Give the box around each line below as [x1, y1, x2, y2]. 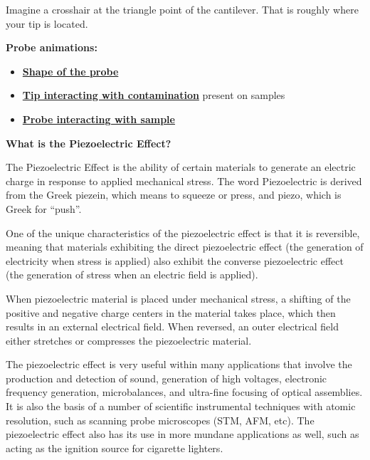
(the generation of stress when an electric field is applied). [6, 267, 258, 282]
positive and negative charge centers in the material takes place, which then [6, 305, 336, 320]
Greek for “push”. [6, 201, 82, 216]
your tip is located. [6, 16, 88, 31]
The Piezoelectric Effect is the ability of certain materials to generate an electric [6, 160, 356, 174]
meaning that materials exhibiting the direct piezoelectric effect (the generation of [6, 239, 364, 254]
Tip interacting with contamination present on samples [22, 88, 285, 103]
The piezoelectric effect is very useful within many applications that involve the [6, 357, 352, 372]
